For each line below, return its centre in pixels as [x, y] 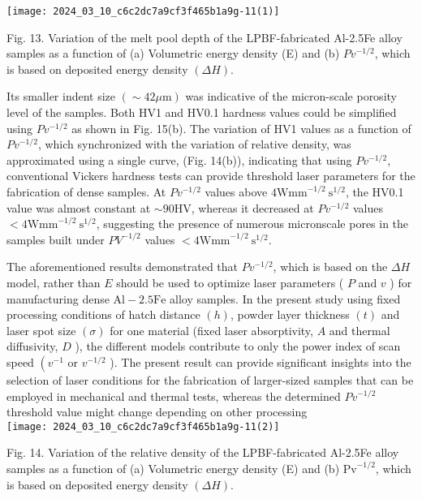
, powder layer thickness [290, 314]
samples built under [56, 239]
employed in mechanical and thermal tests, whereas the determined [174, 396]
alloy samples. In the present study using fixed [285, 298]
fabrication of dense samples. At [86, 191]
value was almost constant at [79, 207]
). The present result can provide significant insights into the [261, 361]
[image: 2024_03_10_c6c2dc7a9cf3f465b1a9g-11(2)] [143, 426]
